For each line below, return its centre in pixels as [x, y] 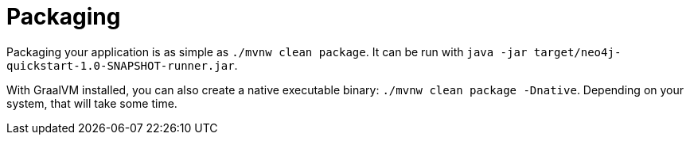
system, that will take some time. [92, 103]
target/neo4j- [577, 52]
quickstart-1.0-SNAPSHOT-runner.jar [121, 65]
